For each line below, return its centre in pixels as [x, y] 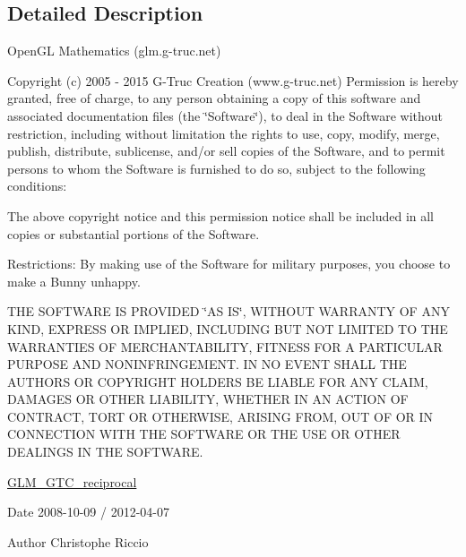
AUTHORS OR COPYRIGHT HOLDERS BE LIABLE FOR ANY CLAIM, [218, 381]
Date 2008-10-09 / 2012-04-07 [88, 512]
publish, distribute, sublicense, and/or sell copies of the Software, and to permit [226, 151]
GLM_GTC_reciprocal [72, 481]
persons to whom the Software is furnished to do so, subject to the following [216, 168]
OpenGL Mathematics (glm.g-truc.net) [114, 51]
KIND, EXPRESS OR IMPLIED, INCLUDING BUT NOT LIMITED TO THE [228, 328]
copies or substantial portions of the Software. [134, 233]
